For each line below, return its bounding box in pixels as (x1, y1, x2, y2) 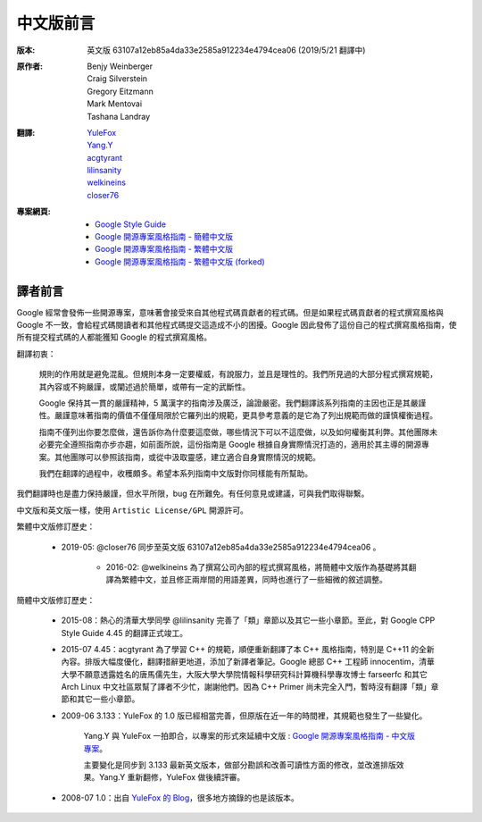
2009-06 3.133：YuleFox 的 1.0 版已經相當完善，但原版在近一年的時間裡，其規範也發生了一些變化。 (61, 710, 428, 721)
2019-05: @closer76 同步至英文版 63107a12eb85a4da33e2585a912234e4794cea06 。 (61, 541, 381, 552)
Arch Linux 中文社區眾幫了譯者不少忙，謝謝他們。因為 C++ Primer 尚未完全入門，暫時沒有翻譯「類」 (61, 682, 432, 692)
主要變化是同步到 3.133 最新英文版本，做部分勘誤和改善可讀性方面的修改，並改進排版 (83, 759, 397, 770)
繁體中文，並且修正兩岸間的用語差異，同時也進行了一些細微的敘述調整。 (120, 575, 387, 585)
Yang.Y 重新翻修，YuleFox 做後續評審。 (98, 772, 245, 783)
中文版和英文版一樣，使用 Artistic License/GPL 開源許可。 (16, 505, 249, 516)
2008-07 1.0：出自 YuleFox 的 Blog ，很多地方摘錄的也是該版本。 (61, 792, 299, 803)
